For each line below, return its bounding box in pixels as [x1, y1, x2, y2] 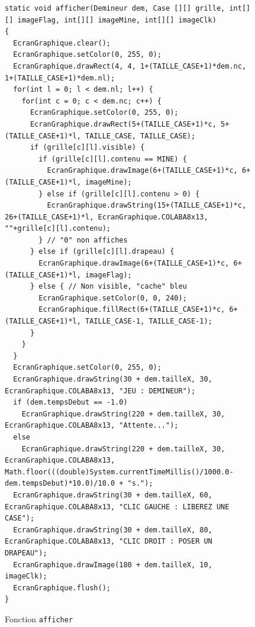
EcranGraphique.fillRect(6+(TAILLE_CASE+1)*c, [38, 305, 225, 314]
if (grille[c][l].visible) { [30, 143, 145, 152]
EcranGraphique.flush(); [13, 583, 111, 592]
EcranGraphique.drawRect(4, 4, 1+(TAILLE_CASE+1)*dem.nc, [13, 62, 247, 70]
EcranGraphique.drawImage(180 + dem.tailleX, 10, [13, 560, 212, 569]
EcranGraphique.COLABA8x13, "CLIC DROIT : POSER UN [5, 537, 212, 546]
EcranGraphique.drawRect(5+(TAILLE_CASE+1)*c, [30, 119, 217, 128]
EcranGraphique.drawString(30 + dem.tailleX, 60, [13, 490, 212, 499]
